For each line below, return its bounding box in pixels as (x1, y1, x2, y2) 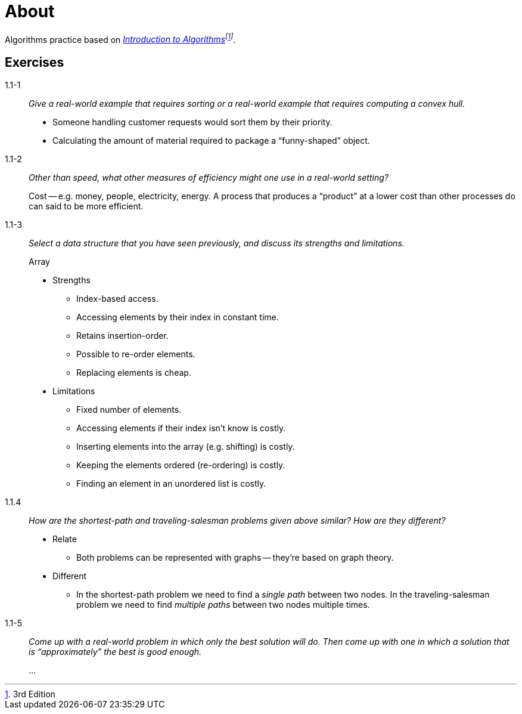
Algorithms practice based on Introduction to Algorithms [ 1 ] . (5, 32, 236, 45)
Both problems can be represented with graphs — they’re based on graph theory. (76, 552, 394, 563)
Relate (52, 534, 77, 545)
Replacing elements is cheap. (76, 367, 191, 378)
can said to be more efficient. (29, 201, 144, 212)
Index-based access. (76, 293, 159, 304)
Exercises (5, 54, 64, 70)
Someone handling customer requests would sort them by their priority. (52, 117, 333, 128)
